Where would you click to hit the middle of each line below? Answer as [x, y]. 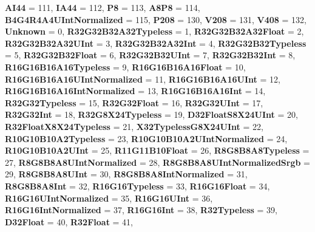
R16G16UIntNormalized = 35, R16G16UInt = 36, [109, 198]
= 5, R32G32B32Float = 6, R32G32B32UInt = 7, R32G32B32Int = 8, [150, 55]
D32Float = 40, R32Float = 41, [69, 221]
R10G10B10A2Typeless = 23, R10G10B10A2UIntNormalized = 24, [146, 138]
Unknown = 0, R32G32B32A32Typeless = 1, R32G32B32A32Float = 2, [154, 31]
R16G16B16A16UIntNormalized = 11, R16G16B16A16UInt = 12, [143, 79]
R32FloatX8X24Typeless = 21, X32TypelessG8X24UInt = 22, [134, 126]
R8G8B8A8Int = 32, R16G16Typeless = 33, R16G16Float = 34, [137, 186]
